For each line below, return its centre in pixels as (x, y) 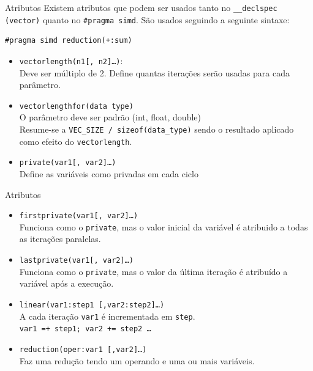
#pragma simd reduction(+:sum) (69, 41)
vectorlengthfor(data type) (76, 106)
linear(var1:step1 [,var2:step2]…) (92, 305)
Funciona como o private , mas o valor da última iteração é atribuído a (153, 271)
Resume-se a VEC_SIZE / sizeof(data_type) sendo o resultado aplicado (156, 129)
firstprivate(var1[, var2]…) (79, 216)
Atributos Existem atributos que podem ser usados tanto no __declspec (141, 7)
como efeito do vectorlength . (76, 141)
